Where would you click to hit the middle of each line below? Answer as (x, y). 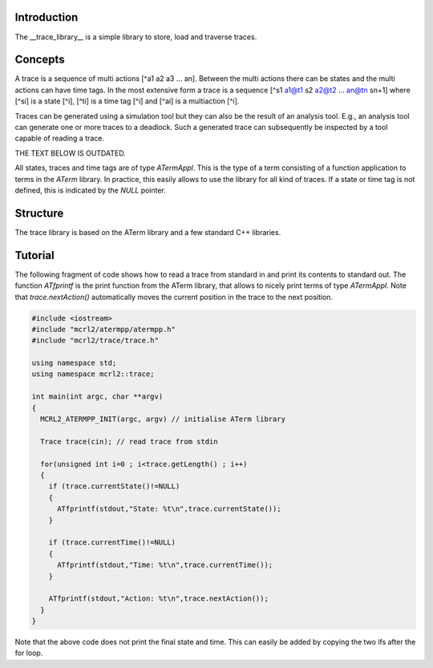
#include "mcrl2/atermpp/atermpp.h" (104, 329)
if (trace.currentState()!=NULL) (114, 486)
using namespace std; (74, 363)
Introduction (47, 17)
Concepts (40, 60)
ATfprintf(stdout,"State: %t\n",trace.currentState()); (169, 509)
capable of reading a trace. (59, 138)
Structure (39, 213)
